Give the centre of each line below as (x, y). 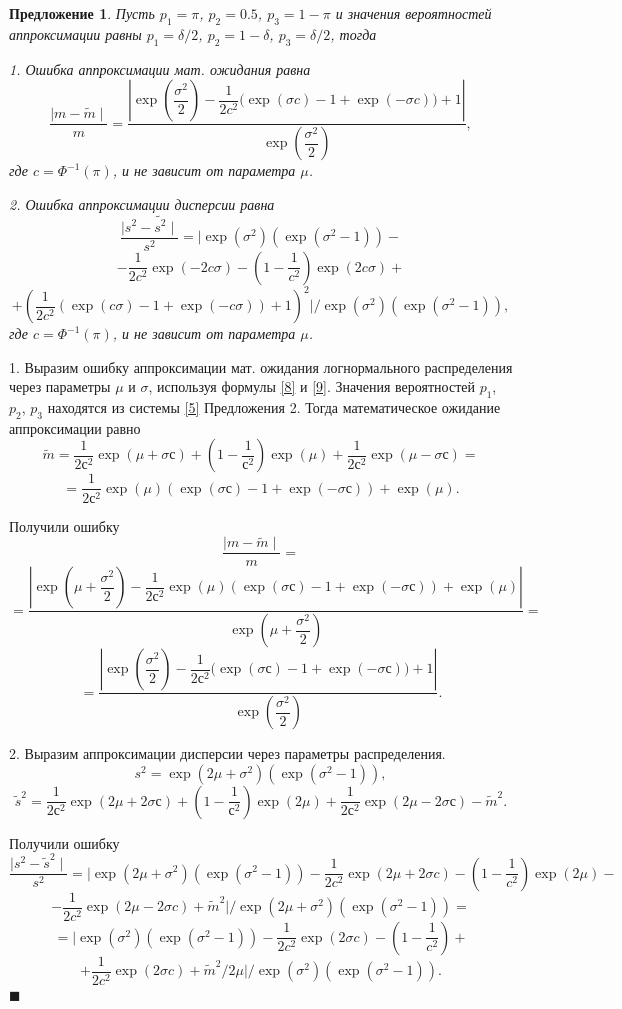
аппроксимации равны (75, 33)
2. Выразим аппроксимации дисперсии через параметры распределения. (227, 753)
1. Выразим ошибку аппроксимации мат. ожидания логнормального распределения (261, 366)
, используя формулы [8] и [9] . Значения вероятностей (311, 386)
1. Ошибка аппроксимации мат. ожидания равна (160, 68)
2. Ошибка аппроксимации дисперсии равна (142, 203)
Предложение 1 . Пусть (82, 13)
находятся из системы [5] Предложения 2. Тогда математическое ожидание (274, 407)
